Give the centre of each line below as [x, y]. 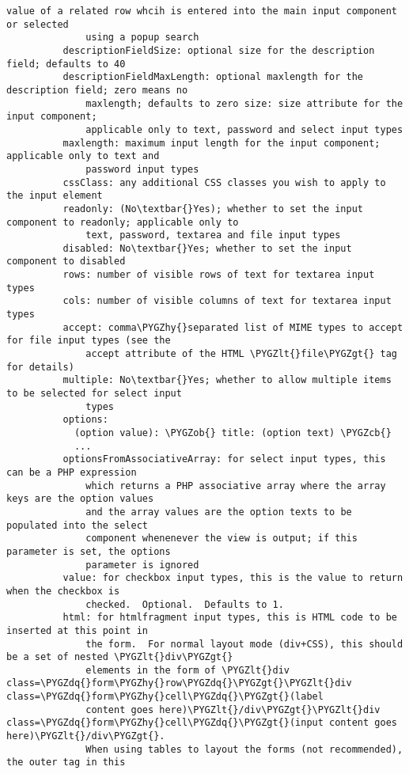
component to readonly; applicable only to [123, 222]
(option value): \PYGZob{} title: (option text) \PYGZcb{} [233, 433]
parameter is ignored [142, 565]
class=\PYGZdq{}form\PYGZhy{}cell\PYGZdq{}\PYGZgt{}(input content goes [202, 723]
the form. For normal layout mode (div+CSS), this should [244, 644]
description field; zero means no [97, 90]
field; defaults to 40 [66, 64]
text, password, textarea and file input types [213, 235]
